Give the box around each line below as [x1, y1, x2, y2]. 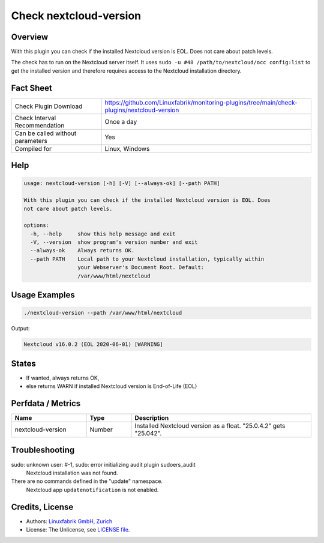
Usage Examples [11, 290, 75, 300]
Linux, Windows [104, 144, 150, 153]
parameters [14, 136, 47, 145]
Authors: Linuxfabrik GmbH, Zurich [26, 517, 113, 525]
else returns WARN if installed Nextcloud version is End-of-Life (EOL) [26, 383, 197, 390]
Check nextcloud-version [11, 9, 141, 22]
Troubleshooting [11, 445, 75, 455]
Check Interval [14, 114, 56, 122]
